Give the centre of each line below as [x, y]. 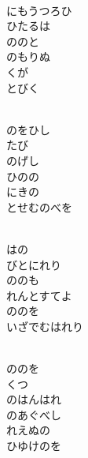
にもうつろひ [39, 10]
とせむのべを [39, 206]
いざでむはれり [45, 326]
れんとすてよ [39, 295]
